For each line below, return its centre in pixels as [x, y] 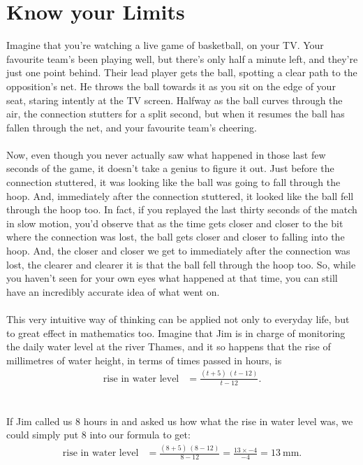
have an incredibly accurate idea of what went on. [113, 291]
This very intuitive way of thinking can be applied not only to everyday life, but [178, 319]
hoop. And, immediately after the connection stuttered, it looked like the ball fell [180, 195]
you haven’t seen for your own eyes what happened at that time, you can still [172, 278]
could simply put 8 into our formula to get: [98, 435]
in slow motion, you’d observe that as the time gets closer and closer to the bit [175, 223]
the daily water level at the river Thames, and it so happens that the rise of [169, 346]
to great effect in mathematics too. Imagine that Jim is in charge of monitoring [176, 332]
